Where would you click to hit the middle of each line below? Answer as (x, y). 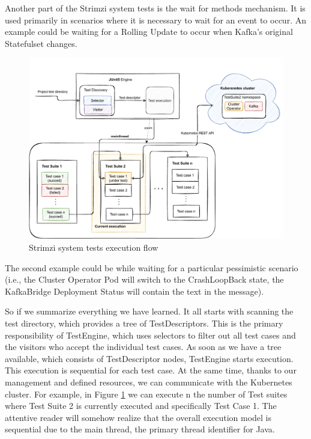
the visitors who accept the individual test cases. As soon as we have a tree (143, 347)
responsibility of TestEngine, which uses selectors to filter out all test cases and (150, 335)
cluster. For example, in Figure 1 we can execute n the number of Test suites (146, 394)
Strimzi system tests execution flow (94, 247)
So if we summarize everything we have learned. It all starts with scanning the (149, 311)
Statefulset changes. (41, 43)
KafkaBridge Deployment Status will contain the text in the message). (134, 291)
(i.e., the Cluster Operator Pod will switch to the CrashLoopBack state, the (144, 279)
